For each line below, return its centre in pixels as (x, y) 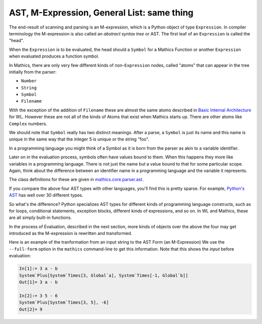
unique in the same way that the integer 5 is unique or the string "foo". (79, 139)
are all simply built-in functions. (41, 217)
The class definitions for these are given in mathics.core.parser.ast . (76, 180)
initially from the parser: (33, 72)
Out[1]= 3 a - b (39, 282)
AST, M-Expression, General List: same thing (101, 13)
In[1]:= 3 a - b (39, 269)
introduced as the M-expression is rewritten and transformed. (71, 233)
